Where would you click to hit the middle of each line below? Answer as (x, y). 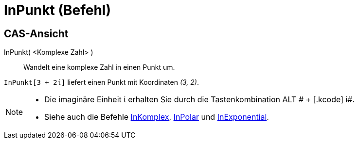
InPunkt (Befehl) (57, 10)
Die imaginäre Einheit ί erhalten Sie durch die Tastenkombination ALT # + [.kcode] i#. (200, 100)
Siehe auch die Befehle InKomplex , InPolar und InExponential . (157, 117)
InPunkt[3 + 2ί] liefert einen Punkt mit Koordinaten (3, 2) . (102, 82)
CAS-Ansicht (36, 33)
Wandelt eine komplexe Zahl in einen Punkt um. (99, 67)
